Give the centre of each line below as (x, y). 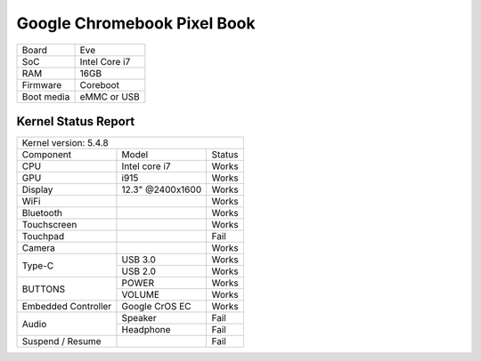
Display (37, 189)
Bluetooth (42, 213)
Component (46, 155)
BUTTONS (44, 289)
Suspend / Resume (61, 341)
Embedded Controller (67, 307)
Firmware (42, 84)
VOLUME (141, 295)
